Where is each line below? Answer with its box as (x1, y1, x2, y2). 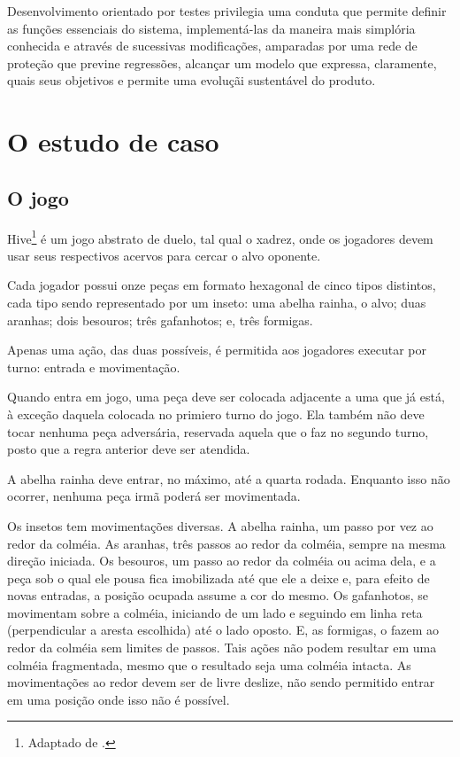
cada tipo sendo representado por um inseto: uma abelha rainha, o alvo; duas (7, 293, 426, 311)
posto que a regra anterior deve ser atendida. (7, 440, 250, 458)
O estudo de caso (7, 123, 219, 160)
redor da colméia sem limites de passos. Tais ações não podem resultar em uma (7, 638, 437, 657)
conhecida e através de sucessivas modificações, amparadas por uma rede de (7, 36, 418, 55)
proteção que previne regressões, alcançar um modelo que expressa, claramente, (7, 53, 437, 72)
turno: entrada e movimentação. (7, 357, 180, 376)
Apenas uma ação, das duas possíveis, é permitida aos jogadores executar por (7, 340, 427, 359)
